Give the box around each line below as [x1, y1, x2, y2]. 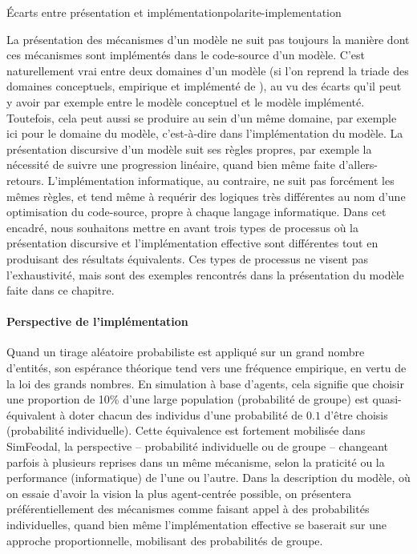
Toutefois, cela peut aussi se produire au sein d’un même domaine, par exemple [6, 109, 397, 126]
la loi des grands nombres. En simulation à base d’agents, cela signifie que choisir [6, 375, 404, 391]
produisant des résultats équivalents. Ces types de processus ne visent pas [6, 250, 368, 267]
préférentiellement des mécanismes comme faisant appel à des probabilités [6, 500, 370, 517]
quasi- [372, 391, 402, 407]
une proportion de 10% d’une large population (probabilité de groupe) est [6, 391, 369, 407]
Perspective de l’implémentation [6, 313, 188, 330]
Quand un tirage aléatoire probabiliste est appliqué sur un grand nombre [6, 343, 365, 360]
